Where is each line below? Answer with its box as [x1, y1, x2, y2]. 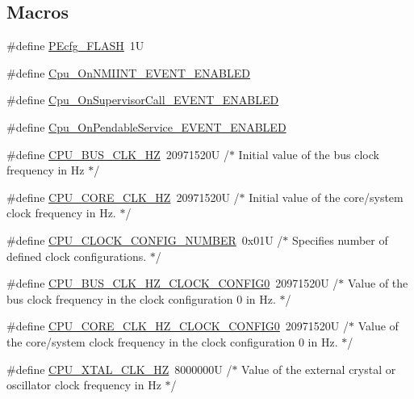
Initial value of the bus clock [238, 145, 379, 162]
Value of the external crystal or [241, 360, 396, 377]
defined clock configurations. [6, 247, 147, 264]
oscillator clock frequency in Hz [6, 376, 161, 393]
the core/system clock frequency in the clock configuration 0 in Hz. [6, 333, 338, 350]
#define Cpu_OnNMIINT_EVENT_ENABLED [6, 64, 251, 81]
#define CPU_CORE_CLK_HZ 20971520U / [6, 188, 240, 205]
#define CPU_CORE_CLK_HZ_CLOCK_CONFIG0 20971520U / [6, 317, 349, 334]
